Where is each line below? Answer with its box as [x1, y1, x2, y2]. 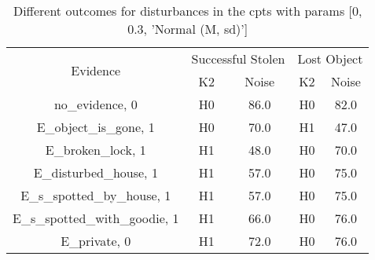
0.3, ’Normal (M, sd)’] [127, 20, 248, 38]
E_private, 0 [61, 232, 131, 250]
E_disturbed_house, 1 [33, 163, 158, 181]
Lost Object [297, 49, 363, 68]
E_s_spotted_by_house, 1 [20, 186, 171, 204]
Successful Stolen [191, 49, 285, 68]
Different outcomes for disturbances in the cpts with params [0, [13, 2, 362, 20]
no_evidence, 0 [53, 95, 138, 113]
